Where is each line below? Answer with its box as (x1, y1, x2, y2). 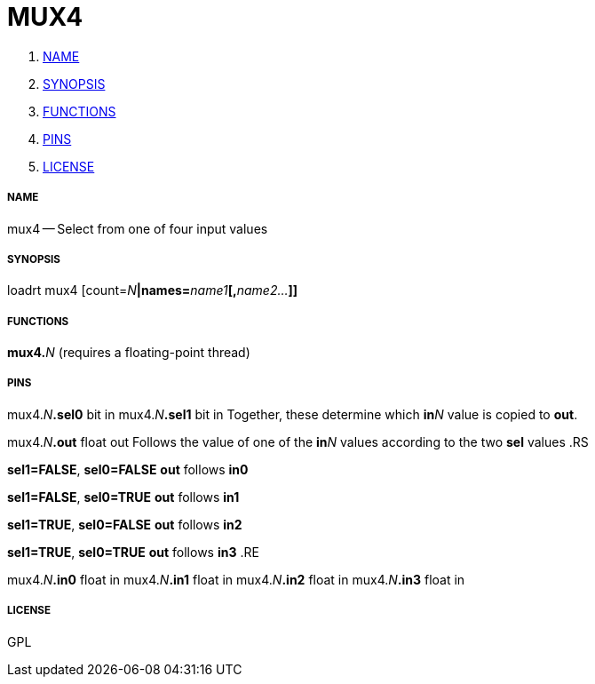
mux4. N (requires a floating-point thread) (7, 345, 250, 361)
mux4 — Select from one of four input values (7, 220, 268, 236)
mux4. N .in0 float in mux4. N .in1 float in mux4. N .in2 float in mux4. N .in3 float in (7, 571, 465, 587)
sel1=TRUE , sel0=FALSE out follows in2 (7, 516, 242, 532)
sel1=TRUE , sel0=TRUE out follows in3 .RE (7, 544, 259, 560)
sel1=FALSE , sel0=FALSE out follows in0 (7, 461, 249, 477)
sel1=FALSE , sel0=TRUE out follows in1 (7, 489, 240, 505)
